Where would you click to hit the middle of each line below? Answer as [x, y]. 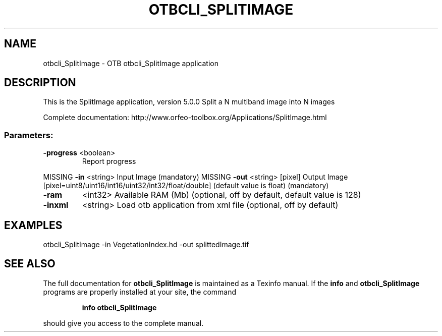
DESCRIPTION [40, 83]
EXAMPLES [33, 225]
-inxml [56, 205]
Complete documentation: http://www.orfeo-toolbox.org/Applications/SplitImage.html [185, 118]
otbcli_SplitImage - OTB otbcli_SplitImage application [131, 63]
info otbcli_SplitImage [119, 307]
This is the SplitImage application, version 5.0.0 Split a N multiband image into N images [189, 102]
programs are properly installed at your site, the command [140, 292]
